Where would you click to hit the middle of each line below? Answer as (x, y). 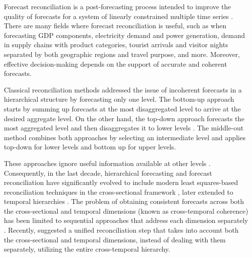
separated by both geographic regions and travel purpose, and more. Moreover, (122, 54)
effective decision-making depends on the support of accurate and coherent (115, 64)
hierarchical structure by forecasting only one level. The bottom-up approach (119, 99)
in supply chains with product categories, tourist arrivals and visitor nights (116, 45)
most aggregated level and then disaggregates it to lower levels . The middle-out (124, 128)
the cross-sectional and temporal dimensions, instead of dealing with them (115, 239)
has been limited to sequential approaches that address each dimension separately (126, 220)
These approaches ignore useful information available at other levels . (107, 163)
